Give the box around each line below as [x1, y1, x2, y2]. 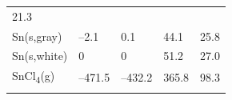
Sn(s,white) [12, 47, 68, 64]
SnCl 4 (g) [12, 67, 55, 86]
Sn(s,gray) [12, 27, 62, 44]
